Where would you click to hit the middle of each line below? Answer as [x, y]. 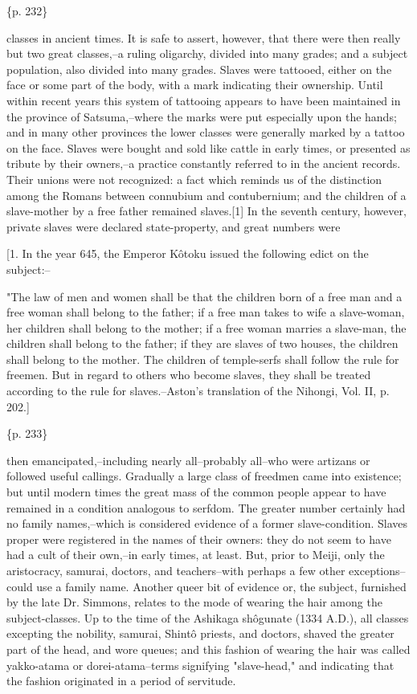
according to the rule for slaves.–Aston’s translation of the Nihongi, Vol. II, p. [198, 391]
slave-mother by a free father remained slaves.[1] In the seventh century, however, [206, 211]
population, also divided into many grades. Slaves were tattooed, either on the [199, 69]
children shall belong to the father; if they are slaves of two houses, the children [202, 343]
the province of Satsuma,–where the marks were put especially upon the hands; [202, 116]
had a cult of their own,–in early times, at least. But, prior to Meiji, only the [196, 555]
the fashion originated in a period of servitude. [121, 681]
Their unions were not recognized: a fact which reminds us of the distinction [194, 179]
